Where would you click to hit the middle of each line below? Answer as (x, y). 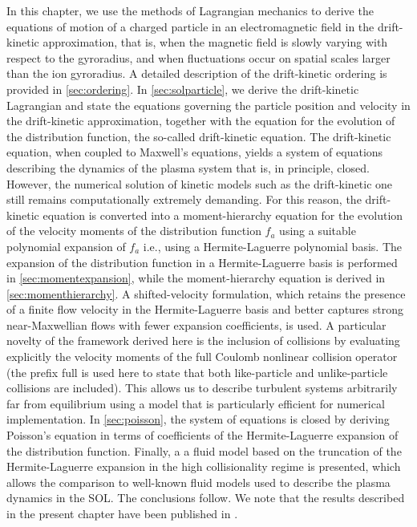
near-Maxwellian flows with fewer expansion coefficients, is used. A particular (196, 324)
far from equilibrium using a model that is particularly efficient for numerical (196, 403)
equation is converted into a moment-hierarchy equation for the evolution (223, 215)
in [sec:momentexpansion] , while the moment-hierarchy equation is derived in (196, 278)
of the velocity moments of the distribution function (134, 231)
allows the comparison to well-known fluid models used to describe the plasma (198, 482)
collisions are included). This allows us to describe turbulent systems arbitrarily (202, 388)
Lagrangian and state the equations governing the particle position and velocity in (208, 105)
